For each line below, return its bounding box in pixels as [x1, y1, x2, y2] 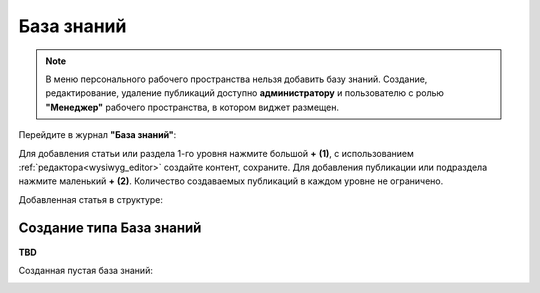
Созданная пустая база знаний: [18, 264, 154, 276]
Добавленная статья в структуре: [18, 193, 164, 205]
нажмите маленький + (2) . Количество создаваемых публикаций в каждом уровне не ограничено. [18, 175, 444, 187]
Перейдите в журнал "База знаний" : [18, 129, 177, 141]
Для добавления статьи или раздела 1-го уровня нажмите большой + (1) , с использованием [18, 147, 414, 159]
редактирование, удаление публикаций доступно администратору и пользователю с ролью [45, 87, 445, 99]
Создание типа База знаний [18, 220, 202, 237]
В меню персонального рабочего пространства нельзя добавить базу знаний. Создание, [45, 73, 428, 85]
